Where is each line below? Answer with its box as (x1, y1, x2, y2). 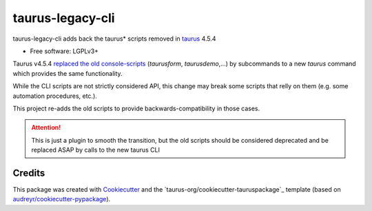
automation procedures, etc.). (12, 92, 98, 100)
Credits (12, 167, 45, 179)
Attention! (31, 123, 61, 132)
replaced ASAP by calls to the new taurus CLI (31, 145, 160, 154)
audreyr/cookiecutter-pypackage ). (12, 195, 111, 203)
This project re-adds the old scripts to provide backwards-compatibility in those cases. (12, 104, 260, 112)
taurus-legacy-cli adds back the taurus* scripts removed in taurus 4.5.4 (12, 34, 216, 43)
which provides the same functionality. (12, 69, 123, 77)
